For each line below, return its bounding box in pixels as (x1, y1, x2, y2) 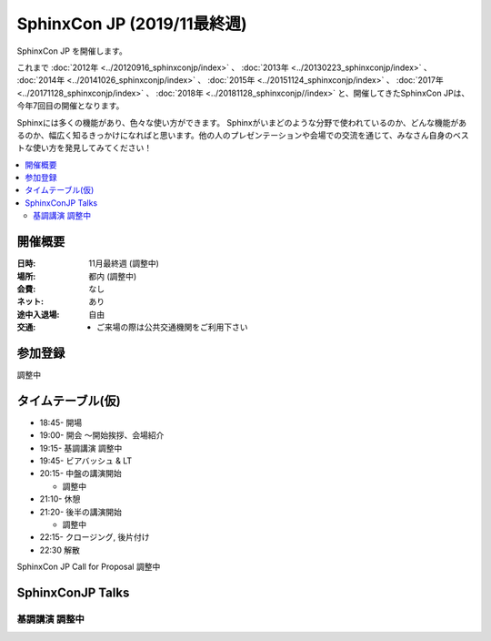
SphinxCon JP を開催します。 (16, 46, 127, 56)
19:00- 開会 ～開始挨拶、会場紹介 (39, 430, 165, 441)
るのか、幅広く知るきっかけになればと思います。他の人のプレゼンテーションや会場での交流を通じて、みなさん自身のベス (16, 129, 470, 140)
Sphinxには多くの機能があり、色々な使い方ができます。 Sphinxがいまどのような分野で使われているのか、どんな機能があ (16, 117, 467, 127)
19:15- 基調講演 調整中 (39, 443, 123, 453)
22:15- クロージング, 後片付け (39, 532, 150, 543)
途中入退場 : (16, 309, 60, 320)
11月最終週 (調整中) (88, 258, 159, 269)
